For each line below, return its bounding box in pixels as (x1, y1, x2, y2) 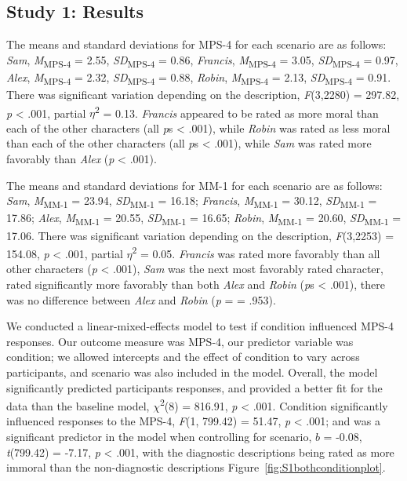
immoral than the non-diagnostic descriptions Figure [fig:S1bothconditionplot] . (6, 459, 386, 476)
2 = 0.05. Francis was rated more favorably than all (132, 243, 380, 261)
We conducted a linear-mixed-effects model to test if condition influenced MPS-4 (6, 318, 394, 334)
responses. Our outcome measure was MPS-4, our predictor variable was (6, 333, 354, 349)
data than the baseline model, (6, 397, 150, 414)
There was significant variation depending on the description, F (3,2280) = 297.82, (6, 86, 400, 103)
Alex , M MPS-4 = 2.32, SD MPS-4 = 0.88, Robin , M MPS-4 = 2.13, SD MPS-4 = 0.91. (6, 68, 391, 87)
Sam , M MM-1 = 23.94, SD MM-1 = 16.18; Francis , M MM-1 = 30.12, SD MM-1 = (6, 192, 377, 211)
